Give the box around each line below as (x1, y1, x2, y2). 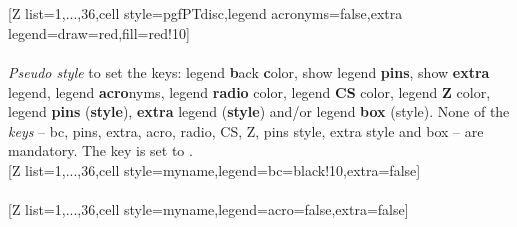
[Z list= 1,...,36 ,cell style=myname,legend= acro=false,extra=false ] (8, 199, 409, 220)
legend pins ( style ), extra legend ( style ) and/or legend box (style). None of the (8, 101, 510, 122)
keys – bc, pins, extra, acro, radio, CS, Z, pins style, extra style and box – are (8, 120, 484, 141)
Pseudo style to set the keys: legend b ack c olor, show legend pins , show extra (8, 61, 490, 82)
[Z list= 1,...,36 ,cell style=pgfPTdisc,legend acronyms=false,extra (8, 3, 403, 24)
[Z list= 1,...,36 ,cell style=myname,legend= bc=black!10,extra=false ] (8, 159, 421, 180)
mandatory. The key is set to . (8, 140, 193, 161)
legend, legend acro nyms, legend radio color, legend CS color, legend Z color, (8, 81, 491, 102)
